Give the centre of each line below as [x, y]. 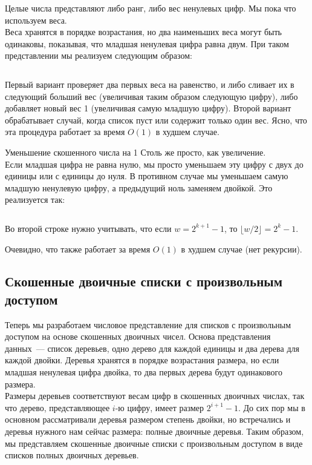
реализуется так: [35, 200]
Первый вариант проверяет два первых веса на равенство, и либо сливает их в [150, 84]
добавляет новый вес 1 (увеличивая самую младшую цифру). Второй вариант [148, 108]
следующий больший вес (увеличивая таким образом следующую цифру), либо [151, 96]
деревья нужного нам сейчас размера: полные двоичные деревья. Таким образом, [154, 431]
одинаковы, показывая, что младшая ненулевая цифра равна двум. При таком [147, 43]
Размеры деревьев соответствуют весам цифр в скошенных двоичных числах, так [155, 396]
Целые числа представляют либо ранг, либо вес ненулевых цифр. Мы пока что [151, 8]
